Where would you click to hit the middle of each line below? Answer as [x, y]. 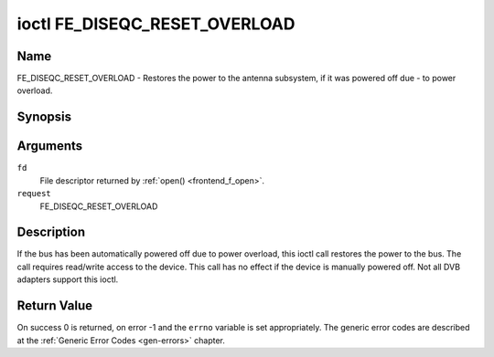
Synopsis [44, 117]
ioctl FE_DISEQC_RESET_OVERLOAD [156, 24]
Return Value [55, 306]
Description [51, 232]
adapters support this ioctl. [68, 279]
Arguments [50, 146]
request [34, 194]
